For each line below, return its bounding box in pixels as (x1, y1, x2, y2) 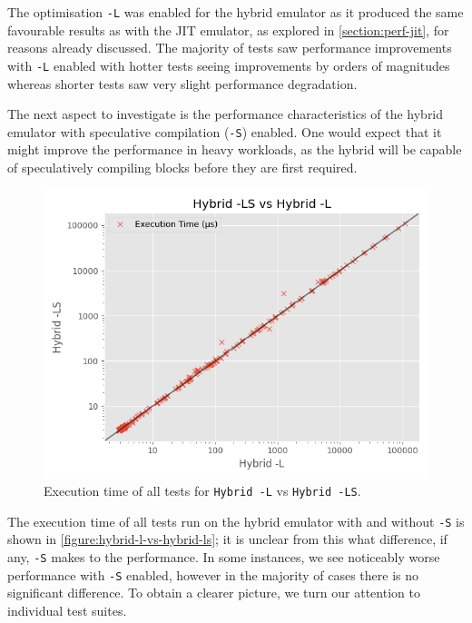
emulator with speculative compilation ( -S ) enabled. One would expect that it (7, 122, 442, 141)
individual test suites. (7, 600, 127, 619)
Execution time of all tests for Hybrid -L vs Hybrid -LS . (44, 481, 361, 500)
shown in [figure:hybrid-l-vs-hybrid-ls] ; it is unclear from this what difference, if (7, 529, 447, 549)
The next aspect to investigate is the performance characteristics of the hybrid (7, 104, 444, 124)
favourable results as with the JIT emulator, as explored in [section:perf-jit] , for (7, 20, 449, 39)
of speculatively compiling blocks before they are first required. (7, 157, 358, 176)
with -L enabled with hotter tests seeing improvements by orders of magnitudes (7, 55, 450, 74)
